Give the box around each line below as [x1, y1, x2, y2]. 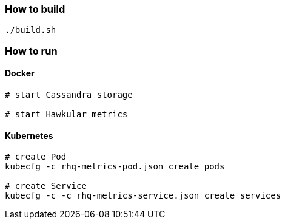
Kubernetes [5, 130, 53, 141]
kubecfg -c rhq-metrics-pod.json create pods [5, 161, 225, 172]
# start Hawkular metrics [5, 109, 128, 119]
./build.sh [5, 25, 56, 35]
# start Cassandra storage [5, 89, 133, 100]
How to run [5, 44, 58, 57]
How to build [5, 3, 65, 15]
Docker [5, 68, 35, 79]
